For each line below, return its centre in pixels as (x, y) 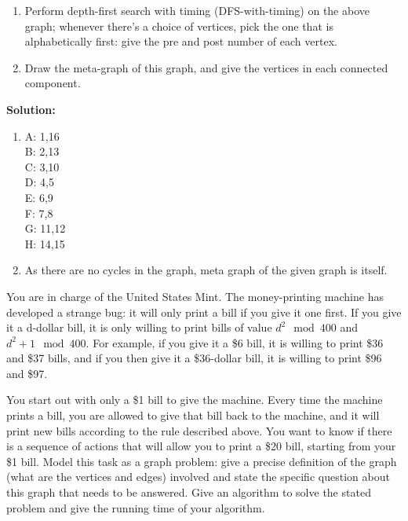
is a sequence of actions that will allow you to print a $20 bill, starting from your (201, 446)
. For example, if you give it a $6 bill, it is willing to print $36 (235, 342)
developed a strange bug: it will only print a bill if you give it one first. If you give (204, 312)
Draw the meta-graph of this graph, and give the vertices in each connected (206, 67)
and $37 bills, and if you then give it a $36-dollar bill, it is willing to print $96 (194, 358)
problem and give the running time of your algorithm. (136, 507)
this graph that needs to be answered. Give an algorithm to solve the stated (189, 492)
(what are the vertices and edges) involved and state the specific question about (198, 477)
